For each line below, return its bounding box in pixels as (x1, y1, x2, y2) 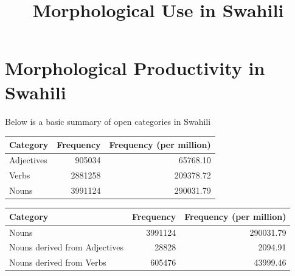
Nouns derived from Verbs (9, 256, 106, 269)
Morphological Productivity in (5, 55, 265, 80)
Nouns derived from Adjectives (9, 241, 124, 253)
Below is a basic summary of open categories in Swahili (5, 115, 211, 127)
